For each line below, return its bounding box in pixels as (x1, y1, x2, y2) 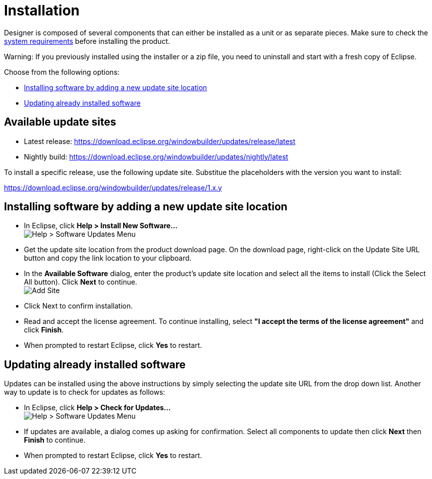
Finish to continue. (24, 436, 86, 445)
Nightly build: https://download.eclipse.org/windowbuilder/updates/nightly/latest (24, 152, 288, 161)
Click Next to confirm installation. (24, 302, 133, 311)
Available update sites (4, 116, 116, 129)
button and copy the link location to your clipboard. (24, 254, 192, 263)
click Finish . (24, 325, 64, 334)
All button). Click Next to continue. (24, 278, 137, 287)
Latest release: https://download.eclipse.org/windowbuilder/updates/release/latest (24, 137, 296, 146)
